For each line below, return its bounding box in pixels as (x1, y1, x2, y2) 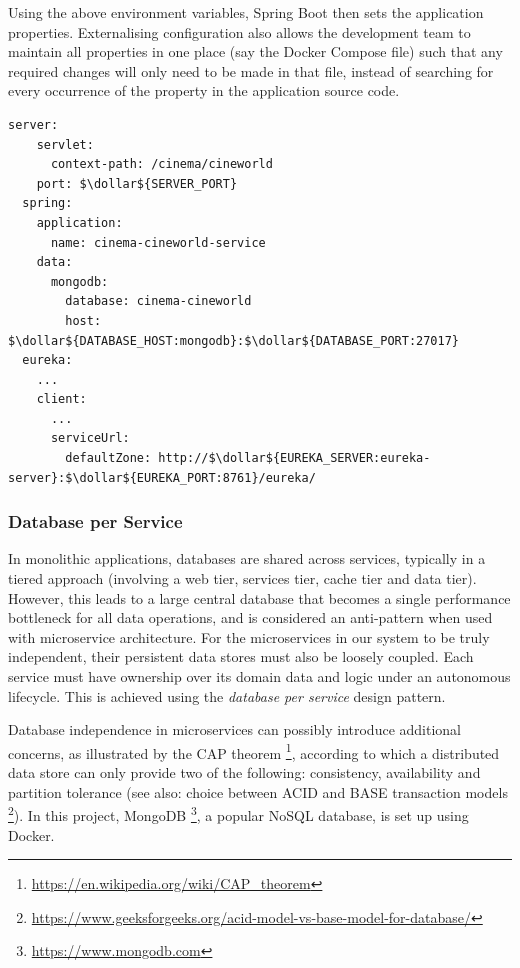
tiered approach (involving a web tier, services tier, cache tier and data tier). (8, 568, 477, 589)
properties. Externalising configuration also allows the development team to (8, 21, 471, 42)
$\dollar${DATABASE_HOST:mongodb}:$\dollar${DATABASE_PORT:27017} (8, 333, 460, 348)
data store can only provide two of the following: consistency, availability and (8, 762, 481, 783)
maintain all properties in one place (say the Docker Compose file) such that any (8, 41, 503, 62)
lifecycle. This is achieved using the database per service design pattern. (8, 685, 446, 706)
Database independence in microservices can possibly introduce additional (8, 719, 461, 740)
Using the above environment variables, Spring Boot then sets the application (8, 2, 484, 22)
